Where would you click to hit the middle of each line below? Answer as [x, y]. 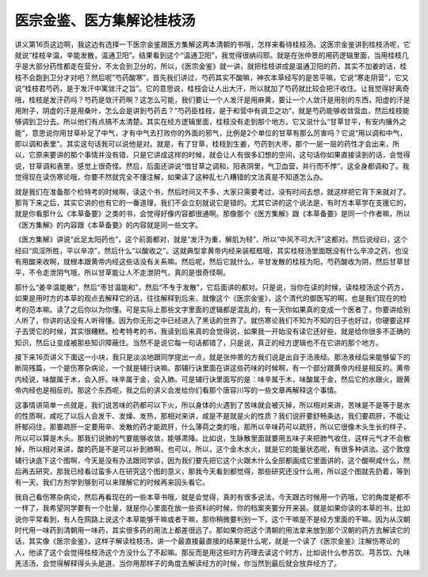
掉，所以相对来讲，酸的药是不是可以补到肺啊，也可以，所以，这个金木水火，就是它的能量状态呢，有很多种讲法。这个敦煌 [212, 449]
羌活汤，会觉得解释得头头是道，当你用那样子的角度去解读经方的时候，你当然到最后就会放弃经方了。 [178, 564]
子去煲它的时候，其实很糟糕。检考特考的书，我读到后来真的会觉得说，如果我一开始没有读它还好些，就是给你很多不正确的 [212, 332]
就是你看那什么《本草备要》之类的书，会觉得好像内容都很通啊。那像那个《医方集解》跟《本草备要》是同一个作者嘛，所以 [212, 214]
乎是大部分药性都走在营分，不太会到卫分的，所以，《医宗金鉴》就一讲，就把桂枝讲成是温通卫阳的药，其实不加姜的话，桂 [211, 66]
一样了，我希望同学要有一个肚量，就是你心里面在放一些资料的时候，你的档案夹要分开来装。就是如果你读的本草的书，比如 [212, 508]
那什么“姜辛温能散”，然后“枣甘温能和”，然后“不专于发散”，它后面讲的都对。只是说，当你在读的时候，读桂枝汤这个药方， [211, 287]
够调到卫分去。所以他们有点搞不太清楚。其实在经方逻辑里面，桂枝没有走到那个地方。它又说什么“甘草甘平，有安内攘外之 [211, 122]
